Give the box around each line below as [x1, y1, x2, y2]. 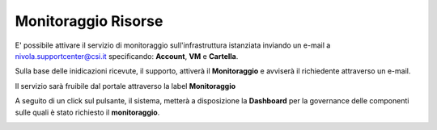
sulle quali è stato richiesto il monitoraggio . [15, 107, 160, 117]
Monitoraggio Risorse [15, 12, 163, 30]
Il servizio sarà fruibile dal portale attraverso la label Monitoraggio [15, 81, 236, 90]
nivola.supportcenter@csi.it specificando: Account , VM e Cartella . [15, 51, 239, 61]
